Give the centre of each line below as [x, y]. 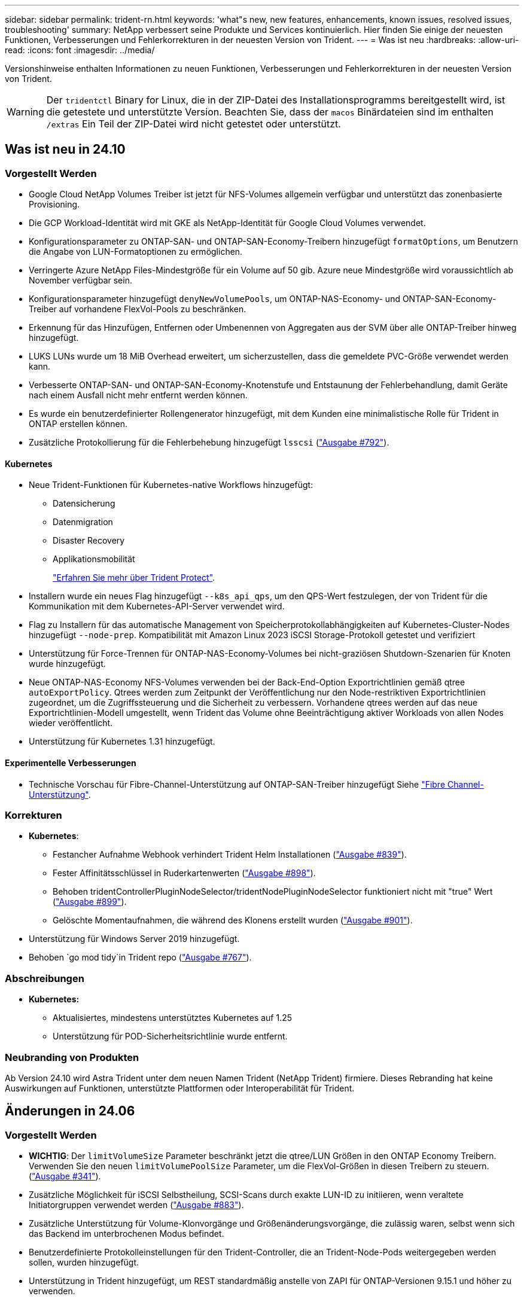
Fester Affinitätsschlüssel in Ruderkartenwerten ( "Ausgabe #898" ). [184, 873]
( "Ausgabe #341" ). [65, 1176]
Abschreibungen [45, 978]
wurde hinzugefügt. [67, 664]
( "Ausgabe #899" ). [90, 902]
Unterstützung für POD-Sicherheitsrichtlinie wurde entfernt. [170, 1036]
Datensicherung [84, 504]
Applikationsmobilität [94, 559]
